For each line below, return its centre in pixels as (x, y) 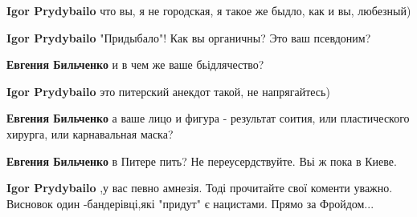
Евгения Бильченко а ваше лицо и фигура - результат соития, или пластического (208, 118)
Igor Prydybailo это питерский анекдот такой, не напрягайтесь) (168, 91)
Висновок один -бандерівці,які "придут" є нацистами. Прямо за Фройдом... (190, 203)
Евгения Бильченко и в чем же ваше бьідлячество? (135, 64)
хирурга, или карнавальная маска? (90, 133)
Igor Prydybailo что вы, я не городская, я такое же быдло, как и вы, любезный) (209, 10)
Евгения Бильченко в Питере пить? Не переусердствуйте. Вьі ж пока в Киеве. (202, 161)
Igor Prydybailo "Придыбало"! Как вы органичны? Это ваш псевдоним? (189, 37)
